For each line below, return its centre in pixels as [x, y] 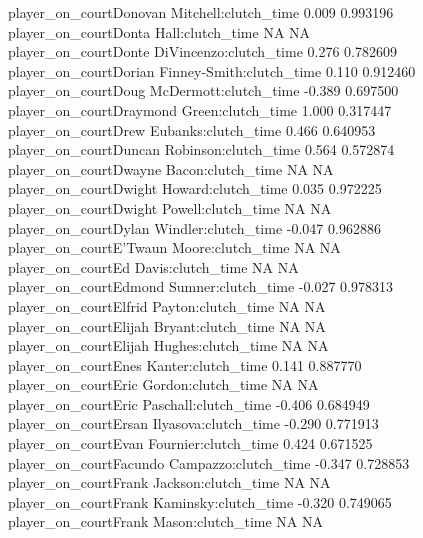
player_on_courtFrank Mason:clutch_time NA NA [166, 521]
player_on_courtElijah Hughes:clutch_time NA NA [168, 345]
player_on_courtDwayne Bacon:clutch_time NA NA [171, 168]
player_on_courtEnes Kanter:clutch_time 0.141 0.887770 [185, 364]
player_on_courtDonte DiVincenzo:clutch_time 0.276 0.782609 [202, 51]
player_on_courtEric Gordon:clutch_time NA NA [163, 384]
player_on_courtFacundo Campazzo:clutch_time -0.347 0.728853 [209, 462]
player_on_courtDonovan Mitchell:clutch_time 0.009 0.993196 [201, 12]
